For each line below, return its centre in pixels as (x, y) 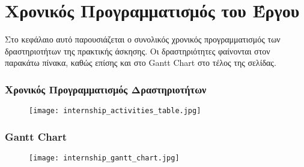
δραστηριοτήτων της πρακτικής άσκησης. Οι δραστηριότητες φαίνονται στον (138, 51)
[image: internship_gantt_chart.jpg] (104, 158)
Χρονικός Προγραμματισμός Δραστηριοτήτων (106, 89)
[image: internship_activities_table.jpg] (115, 111)
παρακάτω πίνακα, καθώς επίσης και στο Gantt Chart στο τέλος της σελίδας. (141, 63)
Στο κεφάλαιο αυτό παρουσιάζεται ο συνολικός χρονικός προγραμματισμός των (143, 39)
